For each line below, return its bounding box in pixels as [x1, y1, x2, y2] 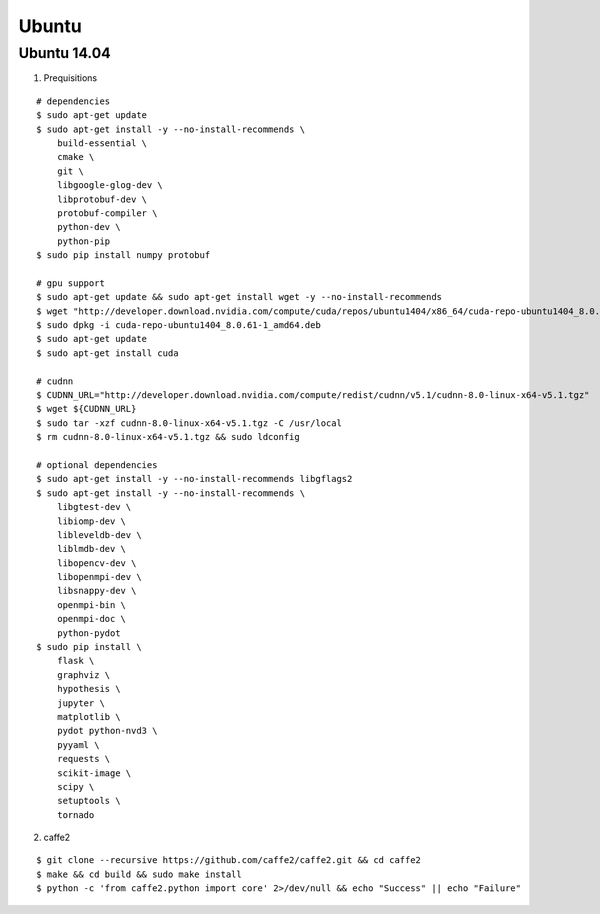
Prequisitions [43, 72, 98, 84]
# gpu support [36, 277, 105, 289]
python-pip [56, 235, 111, 247]
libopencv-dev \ [56, 557, 137, 569]
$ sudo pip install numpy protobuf [36, 250, 211, 261]
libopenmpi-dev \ [56, 571, 142, 583]
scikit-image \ [56, 767, 132, 779]
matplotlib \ [56, 711, 121, 722]
